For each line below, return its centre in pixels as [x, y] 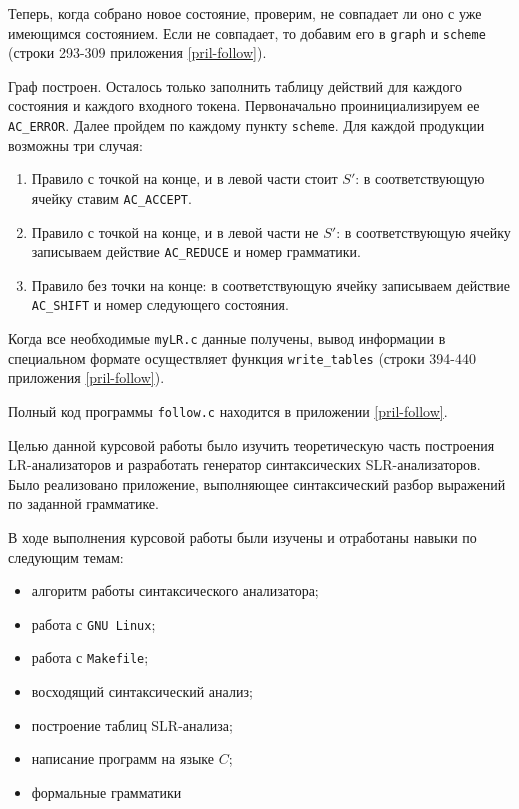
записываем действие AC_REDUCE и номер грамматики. [196, 251]
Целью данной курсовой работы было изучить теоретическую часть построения [251, 444]
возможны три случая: [75, 144]
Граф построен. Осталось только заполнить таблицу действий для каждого [235, 85]
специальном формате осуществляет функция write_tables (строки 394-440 [242, 357]
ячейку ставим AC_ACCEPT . [111, 197]
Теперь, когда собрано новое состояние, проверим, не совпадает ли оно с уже [245, 13]
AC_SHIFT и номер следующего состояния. [160, 304]
